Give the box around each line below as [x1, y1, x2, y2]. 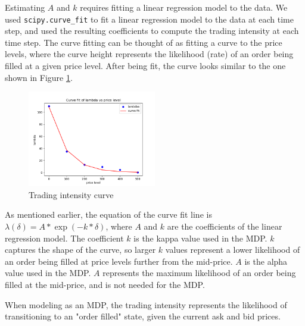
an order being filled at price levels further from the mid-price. [5, 255, 233, 267]
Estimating [5, 1, 45, 13]
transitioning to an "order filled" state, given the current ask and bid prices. [5, 310, 281, 322]
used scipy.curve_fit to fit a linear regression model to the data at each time [5, 12, 294, 25]
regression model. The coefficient [5, 231, 124, 244]
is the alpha [244, 255, 288, 267]
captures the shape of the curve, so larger [5, 243, 156, 256]
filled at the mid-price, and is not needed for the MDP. [5, 278, 205, 290]
